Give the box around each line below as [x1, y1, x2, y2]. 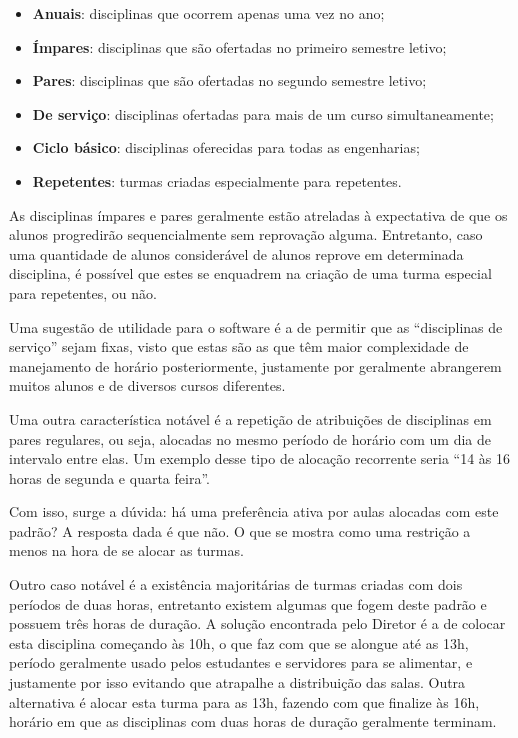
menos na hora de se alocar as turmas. [9, 540, 244, 561]
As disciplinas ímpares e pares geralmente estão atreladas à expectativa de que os [9, 204, 508, 225]
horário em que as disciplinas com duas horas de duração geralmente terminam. [9, 711, 497, 732]
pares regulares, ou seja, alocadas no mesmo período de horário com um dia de [9, 428, 492, 449]
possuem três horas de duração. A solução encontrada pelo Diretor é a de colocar [9, 613, 506, 634]
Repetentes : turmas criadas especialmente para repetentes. [32, 170, 402, 191]
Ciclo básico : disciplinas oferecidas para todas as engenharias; [32, 137, 420, 158]
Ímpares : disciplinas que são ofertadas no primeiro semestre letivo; [32, 36, 447, 57]
